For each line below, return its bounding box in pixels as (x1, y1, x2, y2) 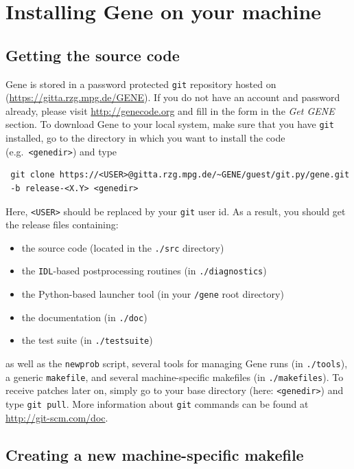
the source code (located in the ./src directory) (21, 240, 224, 254)
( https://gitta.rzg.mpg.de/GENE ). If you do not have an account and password (5, 90, 340, 105)
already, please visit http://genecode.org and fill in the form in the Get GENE (5, 103, 335, 118)
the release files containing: (5, 217, 119, 232)
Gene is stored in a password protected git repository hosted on (5, 76, 276, 91)
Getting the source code (5, 44, 180, 65)
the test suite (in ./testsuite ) (21, 333, 153, 347)
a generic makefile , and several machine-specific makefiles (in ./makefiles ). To (5, 369, 344, 384)
